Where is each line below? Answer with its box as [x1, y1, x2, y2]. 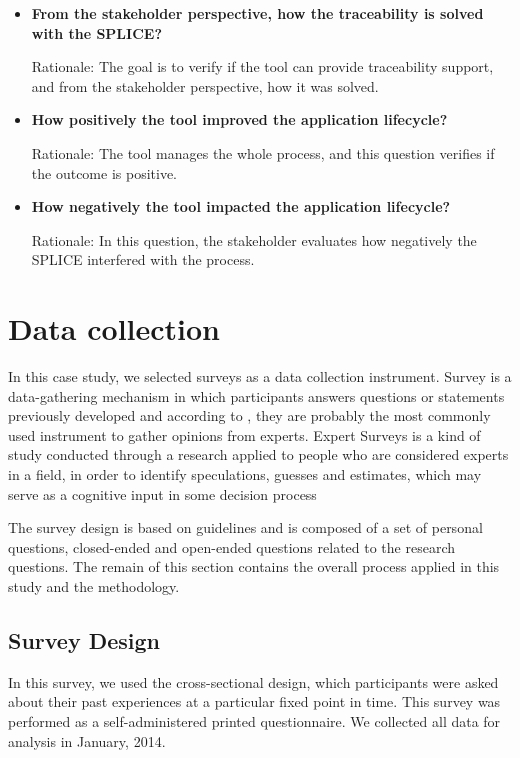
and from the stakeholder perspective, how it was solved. [31, 75, 379, 96]
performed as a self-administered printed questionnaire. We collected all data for [8, 710, 501, 731]
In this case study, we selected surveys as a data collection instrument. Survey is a [8, 366, 512, 387]
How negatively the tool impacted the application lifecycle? [31, 196, 451, 217]
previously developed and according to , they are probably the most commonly [8, 405, 491, 426]
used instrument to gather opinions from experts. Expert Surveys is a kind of [8, 424, 481, 445]
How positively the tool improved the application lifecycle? [31, 109, 448, 130]
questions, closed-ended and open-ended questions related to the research [8, 536, 456, 557]
